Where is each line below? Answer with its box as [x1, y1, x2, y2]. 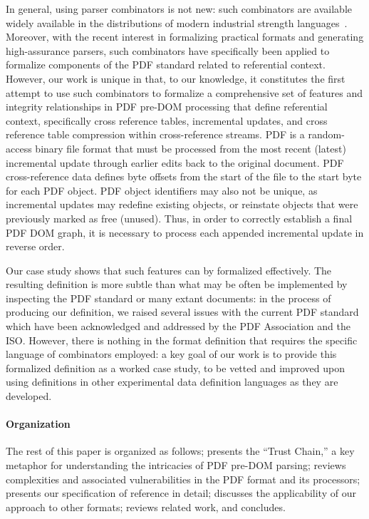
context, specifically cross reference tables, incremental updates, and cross [6, 113, 328, 128]
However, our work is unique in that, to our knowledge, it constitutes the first [6, 71, 345, 86]
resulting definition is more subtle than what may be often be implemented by [6, 277, 348, 292]
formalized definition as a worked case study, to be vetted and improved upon [6, 360, 345, 375]
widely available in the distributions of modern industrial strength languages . [6, 15, 348, 30]
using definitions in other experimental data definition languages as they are [6, 374, 338, 389]
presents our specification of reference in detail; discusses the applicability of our [6, 485, 356, 500]
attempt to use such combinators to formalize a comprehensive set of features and [6, 85, 363, 100]
